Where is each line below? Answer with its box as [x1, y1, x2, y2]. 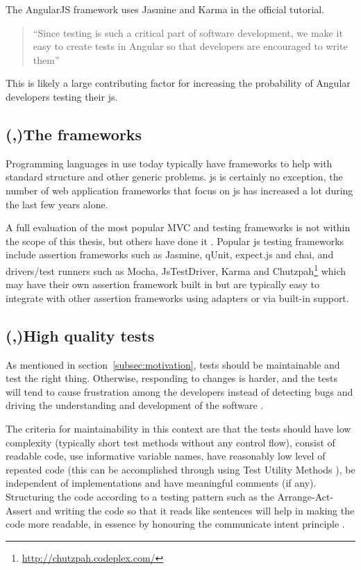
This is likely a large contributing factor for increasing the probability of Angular [6, 76, 351, 90]
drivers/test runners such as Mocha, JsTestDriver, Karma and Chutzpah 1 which [6, 261, 346, 278]
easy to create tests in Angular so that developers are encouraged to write [33, 39, 348, 53]
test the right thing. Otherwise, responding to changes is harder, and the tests [6, 371, 337, 385]
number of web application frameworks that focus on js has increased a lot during [6, 183, 353, 197]
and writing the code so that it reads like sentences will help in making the [35, 503, 355, 517]
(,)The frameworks [6, 123, 142, 144]
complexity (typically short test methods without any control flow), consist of [6, 435, 335, 449]
